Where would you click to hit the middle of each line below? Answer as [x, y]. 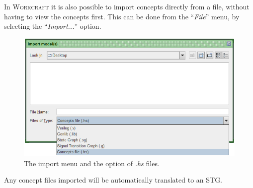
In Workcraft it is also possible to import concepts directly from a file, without [127, 6]
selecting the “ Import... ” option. [53, 26]
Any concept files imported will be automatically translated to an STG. [113, 180]
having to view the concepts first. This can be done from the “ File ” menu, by [122, 16]
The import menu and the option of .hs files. [92, 163]
